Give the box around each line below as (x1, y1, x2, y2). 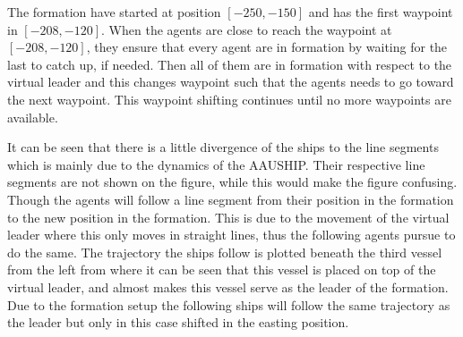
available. (7, 107, 58, 126)
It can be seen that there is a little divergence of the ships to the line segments (7, 138, 439, 156)
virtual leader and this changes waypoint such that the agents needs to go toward (7, 72, 454, 91)
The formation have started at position (7, 3, 221, 21)
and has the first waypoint (308, 3, 453, 21)
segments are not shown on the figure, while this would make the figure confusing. (7, 173, 458, 191)
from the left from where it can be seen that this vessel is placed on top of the (7, 260, 436, 279)
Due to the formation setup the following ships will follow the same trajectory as (7, 295, 450, 314)
